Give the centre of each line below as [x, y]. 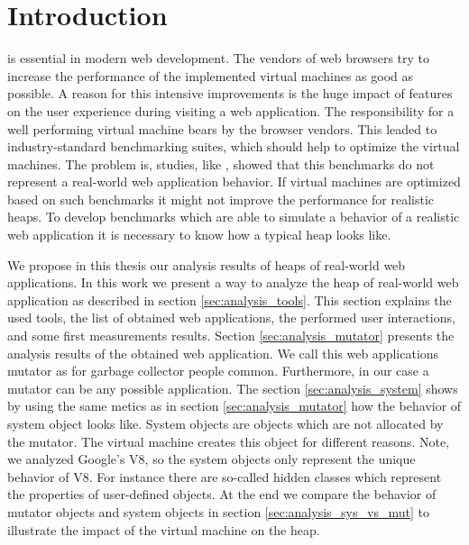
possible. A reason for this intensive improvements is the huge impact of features [230, 93]
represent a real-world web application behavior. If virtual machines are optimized [234, 182]
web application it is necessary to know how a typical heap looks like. [199, 235]
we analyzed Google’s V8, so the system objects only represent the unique [212, 459]
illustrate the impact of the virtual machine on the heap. [164, 529]
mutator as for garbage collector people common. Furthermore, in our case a [218, 371]
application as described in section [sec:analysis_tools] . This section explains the [230, 300]
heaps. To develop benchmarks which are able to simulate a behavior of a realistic [234, 217]
